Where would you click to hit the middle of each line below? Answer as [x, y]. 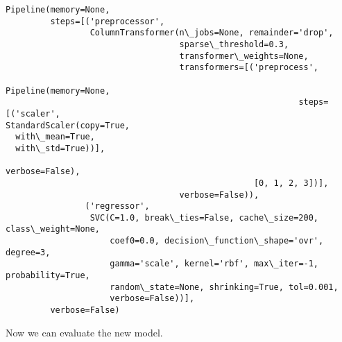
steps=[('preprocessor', [108, 21]
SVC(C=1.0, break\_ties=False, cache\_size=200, [204, 217]
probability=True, [48, 276]
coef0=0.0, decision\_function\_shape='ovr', [217, 241]
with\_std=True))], [60, 148]
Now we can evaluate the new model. [84, 332]
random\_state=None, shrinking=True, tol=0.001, [224, 287]
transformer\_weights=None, [244, 56]
